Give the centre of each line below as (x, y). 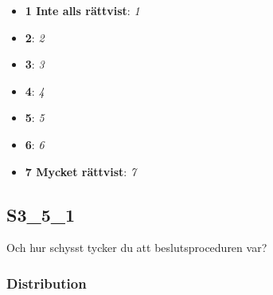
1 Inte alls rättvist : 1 (82, 10)
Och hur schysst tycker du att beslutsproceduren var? (137, 248)
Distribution (47, 283)
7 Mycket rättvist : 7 (81, 171)
